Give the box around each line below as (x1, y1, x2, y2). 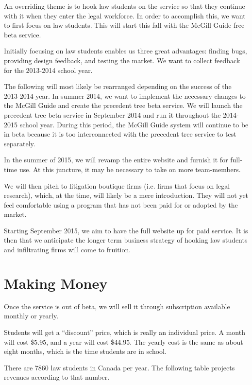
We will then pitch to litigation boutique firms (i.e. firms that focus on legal (4, 180, 230, 191)
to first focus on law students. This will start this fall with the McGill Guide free (4, 20, 245, 30)
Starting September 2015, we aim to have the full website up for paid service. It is (4, 225, 248, 235)
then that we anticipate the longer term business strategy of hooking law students (4, 235, 248, 245)
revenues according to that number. (4, 372, 110, 382)
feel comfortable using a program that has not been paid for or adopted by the (4, 199, 238, 210)
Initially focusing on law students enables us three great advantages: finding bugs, (4, 46, 247, 56)
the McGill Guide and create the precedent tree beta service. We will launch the (4, 100, 243, 110)
